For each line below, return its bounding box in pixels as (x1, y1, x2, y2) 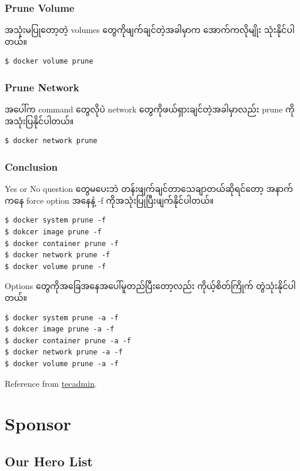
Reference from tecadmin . (5, 377, 97, 389)
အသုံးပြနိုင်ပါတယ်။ (5, 114, 74, 127)
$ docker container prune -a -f (5, 336, 131, 345)
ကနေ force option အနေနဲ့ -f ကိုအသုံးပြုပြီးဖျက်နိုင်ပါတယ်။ (5, 194, 214, 206)
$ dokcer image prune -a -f (5, 325, 115, 334)
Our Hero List (5, 452, 93, 470)
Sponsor (5, 412, 71, 436)
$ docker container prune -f (5, 239, 119, 248)
